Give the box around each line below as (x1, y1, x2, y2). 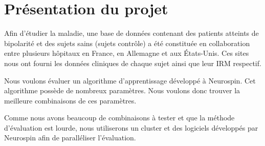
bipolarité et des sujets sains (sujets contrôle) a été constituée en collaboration (4, 37, 250, 48)
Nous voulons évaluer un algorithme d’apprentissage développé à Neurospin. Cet (4, 75, 256, 86)
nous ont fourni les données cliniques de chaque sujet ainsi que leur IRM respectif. (4, 57, 261, 68)
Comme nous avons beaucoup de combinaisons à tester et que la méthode (4, 112, 235, 123)
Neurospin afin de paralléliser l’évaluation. (4, 132, 136, 143)
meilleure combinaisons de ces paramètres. (4, 95, 137, 106)
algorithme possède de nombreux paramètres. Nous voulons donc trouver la (4, 85, 240, 96)
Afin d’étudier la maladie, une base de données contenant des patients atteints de (4, 28, 259, 38)
